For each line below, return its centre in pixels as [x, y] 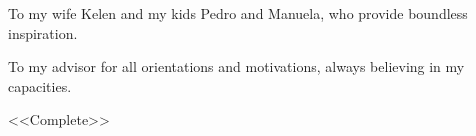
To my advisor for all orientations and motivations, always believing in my [236, 66]
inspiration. [43, 32]
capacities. [40, 85]
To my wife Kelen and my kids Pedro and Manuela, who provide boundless [238, 13]
